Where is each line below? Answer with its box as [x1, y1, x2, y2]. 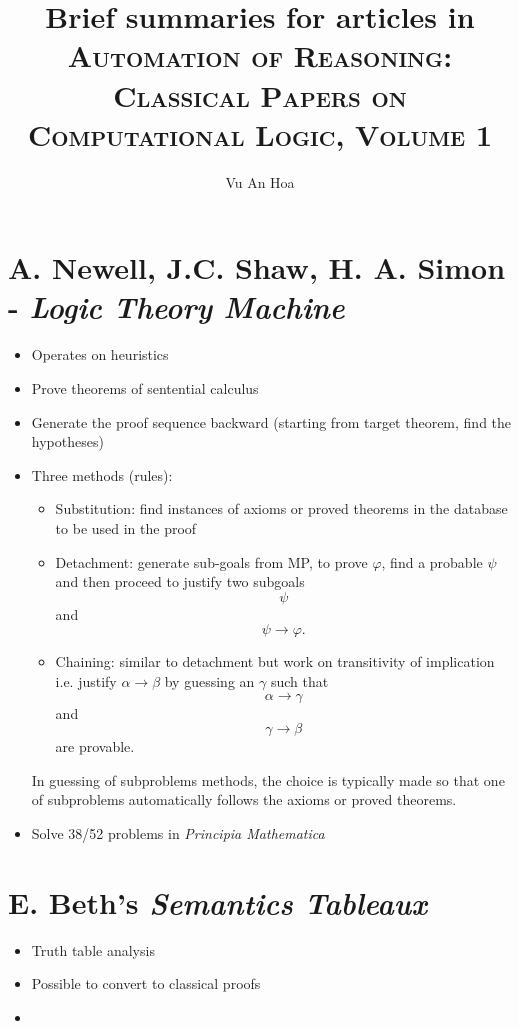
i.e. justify [55, 670, 117, 691]
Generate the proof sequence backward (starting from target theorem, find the [31, 411, 512, 432]
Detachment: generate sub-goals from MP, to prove [55, 551, 368, 572]
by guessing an [164, 670, 255, 691]
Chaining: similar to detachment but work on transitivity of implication [55, 651, 495, 672]
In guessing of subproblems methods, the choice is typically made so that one [31, 769, 505, 790]
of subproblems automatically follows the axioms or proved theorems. [31, 789, 457, 810]
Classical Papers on [113, 74, 407, 115]
